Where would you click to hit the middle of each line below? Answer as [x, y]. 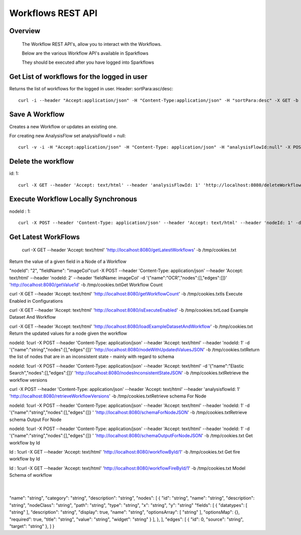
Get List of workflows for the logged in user [78, 77]
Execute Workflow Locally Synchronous [73, 199]
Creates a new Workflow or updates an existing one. [63, 126]
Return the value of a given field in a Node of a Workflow [68, 261]
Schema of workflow [31, 475]
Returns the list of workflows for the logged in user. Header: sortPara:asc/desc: [91, 89]
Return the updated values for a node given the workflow [68, 333]
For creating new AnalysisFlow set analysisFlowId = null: [67, 136]
